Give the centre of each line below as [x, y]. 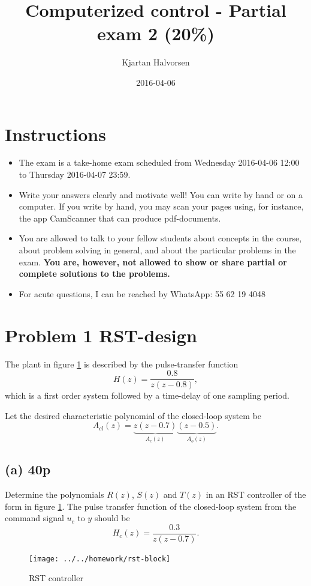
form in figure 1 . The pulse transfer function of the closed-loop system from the [151, 506]
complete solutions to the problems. [94, 273]
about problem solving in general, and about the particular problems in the [157, 250]
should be [112, 518]
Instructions [55, 134]
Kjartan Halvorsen [156, 62]
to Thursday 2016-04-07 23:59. [75, 174]
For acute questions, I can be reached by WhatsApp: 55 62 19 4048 [142, 293]
